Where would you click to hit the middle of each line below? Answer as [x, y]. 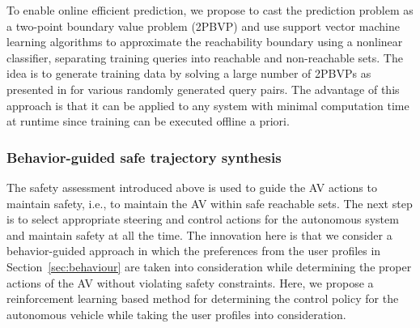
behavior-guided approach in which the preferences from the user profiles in [194, 251]
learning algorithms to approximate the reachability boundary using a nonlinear [205, 42]
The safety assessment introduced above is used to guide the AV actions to [192, 187]
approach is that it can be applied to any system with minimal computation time [208, 105]
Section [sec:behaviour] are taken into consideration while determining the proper [209, 266]
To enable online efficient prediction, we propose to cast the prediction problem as [210, 10]
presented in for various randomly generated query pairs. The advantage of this [203, 89]
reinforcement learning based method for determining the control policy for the [203, 298]
